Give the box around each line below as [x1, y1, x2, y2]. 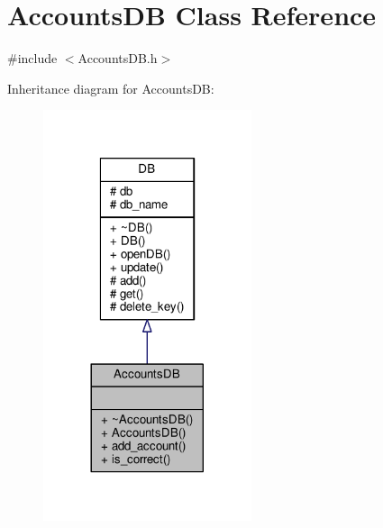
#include [7, 49, 58, 68]
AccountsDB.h [78, 49, 158, 68]
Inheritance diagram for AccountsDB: [7, 78, 214, 97]
